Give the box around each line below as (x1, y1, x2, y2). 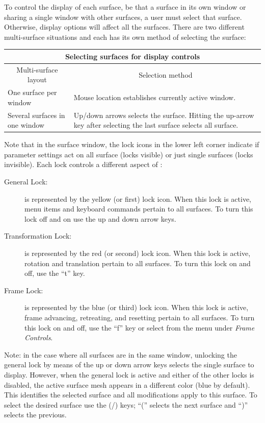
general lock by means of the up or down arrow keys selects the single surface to (4, 359, 254, 370)
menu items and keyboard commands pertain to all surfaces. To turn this (24, 203, 253, 214)
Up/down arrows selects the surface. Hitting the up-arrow (73, 109, 254, 120)
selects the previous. (4, 409, 67, 420)
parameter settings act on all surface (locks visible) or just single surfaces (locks (4, 149, 253, 159)
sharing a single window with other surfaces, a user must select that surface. (4, 11, 242, 22)
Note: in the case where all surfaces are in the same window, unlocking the (4, 349, 237, 360)
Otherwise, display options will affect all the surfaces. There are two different (4, 21, 245, 32)
